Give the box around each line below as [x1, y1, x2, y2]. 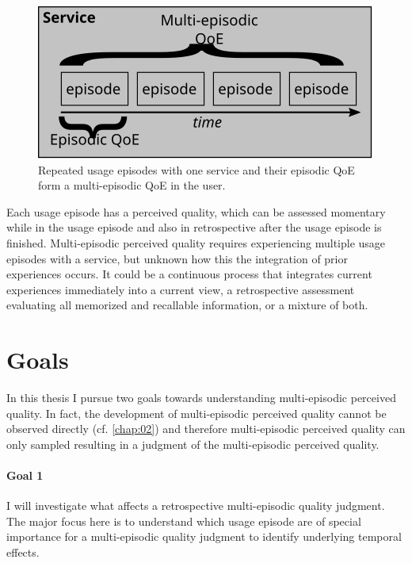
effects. [6, 544, 40, 561]
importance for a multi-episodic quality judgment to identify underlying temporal [6, 528, 402, 545]
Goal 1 [6, 467, 44, 484]
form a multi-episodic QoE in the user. [38, 177, 226, 193]
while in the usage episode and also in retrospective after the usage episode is [6, 219, 382, 236]
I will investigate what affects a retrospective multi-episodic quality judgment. [6, 497, 385, 514]
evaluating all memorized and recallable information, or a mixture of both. [6, 297, 368, 313]
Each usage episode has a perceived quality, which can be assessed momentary [6, 203, 386, 220]
